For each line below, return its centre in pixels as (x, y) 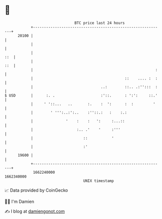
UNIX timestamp (99, 181)
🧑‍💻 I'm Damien (20, 201)
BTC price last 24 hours (100, 23)
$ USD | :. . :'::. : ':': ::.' (81, 95)
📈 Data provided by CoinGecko (36, 190)
